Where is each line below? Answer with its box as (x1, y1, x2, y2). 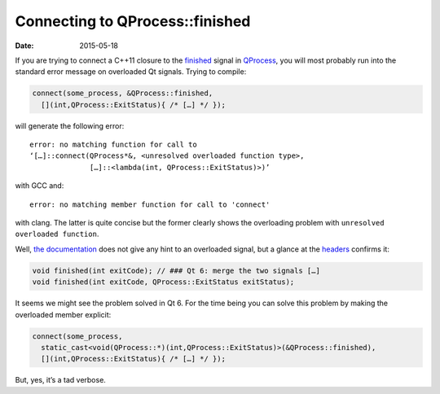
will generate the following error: (15, 120, 125, 130)
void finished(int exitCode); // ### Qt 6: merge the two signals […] (32, 265, 321, 275)
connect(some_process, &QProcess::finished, (32, 89, 213, 98)
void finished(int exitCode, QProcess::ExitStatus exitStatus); (32, 278, 295, 287)
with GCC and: (15, 181, 64, 190)
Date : (15, 41, 34, 50)
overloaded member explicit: (15, 309, 112, 319)
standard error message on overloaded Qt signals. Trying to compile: (15, 67, 247, 77)
